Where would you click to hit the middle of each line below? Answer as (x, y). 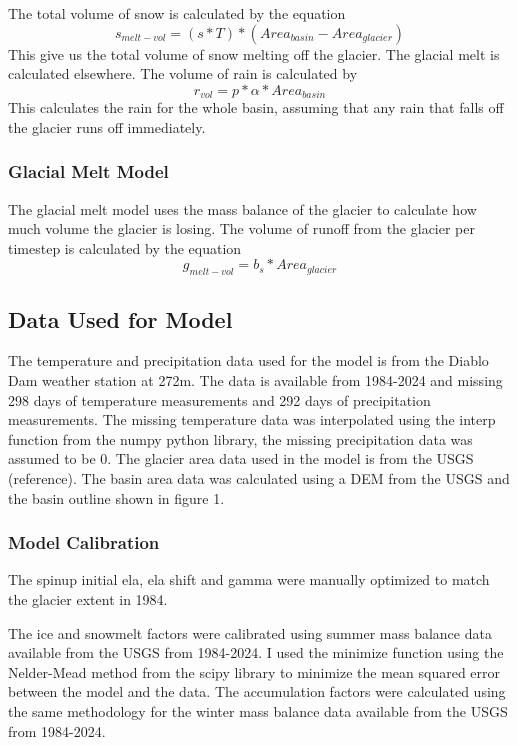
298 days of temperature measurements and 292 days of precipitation (219, 399)
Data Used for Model (120, 318)
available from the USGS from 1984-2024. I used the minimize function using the (256, 652)
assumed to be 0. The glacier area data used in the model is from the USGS (241, 458)
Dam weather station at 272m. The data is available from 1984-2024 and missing (255, 380)
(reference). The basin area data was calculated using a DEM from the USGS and (259, 477)
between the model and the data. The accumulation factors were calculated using (257, 691)
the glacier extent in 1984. (88, 598)
